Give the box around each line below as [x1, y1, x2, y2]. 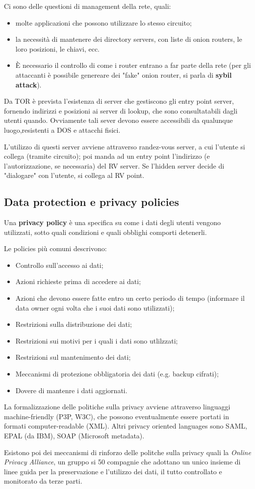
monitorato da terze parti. [4, 476, 82, 486]
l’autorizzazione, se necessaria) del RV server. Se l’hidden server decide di [4, 160, 225, 171]
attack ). [15, 79, 42, 89]
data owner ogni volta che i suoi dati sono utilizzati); [15, 302, 175, 313]
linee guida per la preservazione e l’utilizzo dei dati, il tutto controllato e [4, 466, 222, 476]
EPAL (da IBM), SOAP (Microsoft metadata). [4, 431, 145, 441]
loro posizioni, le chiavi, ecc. [15, 43, 100, 54]
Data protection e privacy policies [4, 194, 179, 209]
